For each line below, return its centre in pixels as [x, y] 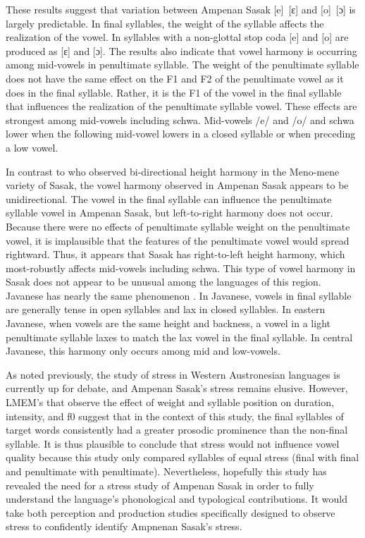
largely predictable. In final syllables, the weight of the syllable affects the [165, 23]
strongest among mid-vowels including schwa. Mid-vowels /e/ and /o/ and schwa [180, 120]
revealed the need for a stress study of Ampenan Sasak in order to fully [160, 485]
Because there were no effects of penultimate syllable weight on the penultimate [178, 226]
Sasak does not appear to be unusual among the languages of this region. [163, 282]
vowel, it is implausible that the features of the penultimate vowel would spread [178, 240]
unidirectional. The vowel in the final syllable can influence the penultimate [169, 198]
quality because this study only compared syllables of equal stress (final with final [182, 457]
